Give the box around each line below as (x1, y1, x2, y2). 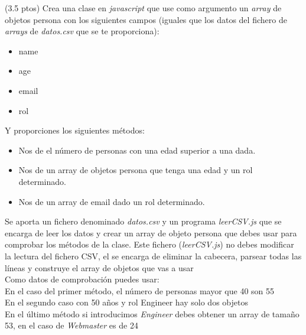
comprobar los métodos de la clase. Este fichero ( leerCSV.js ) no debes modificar (5, 238, 294, 251)
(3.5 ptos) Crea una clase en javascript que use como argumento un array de (5, 2, 282, 14)
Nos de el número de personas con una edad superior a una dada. (18, 144, 256, 156)
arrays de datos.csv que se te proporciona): (5, 25, 159, 37)
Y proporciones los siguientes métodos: (5, 124, 145, 136)
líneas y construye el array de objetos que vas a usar (5, 261, 194, 274)
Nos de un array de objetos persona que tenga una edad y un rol (18, 164, 253, 176)
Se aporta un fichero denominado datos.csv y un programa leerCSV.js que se (5, 215, 282, 227)
